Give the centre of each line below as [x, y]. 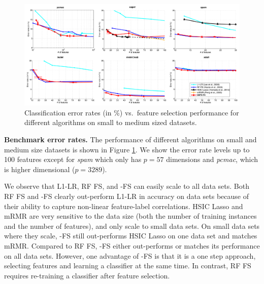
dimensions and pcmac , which [212, 159]
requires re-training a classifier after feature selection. [87, 275]
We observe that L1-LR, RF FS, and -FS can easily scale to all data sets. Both [127, 186]
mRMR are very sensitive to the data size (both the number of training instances [130, 216]
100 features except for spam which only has [73, 159]
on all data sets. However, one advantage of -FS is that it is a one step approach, [130, 255]
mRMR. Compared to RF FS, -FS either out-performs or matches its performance [132, 245]
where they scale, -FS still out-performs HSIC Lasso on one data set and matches [131, 236]
